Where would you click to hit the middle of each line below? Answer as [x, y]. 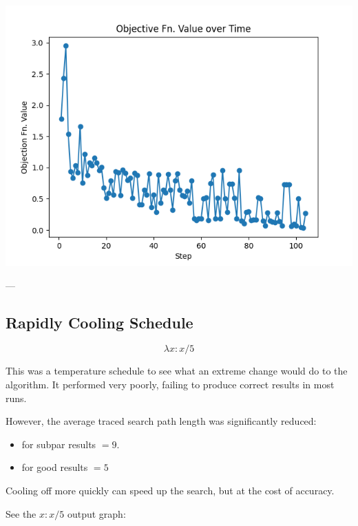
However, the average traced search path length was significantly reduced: [161, 421]
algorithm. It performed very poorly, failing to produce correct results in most [170, 384]
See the [21, 513]
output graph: [96, 513]
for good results [55, 467]
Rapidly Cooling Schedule [99, 322]
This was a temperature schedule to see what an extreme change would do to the [177, 371]
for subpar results [59, 444]
